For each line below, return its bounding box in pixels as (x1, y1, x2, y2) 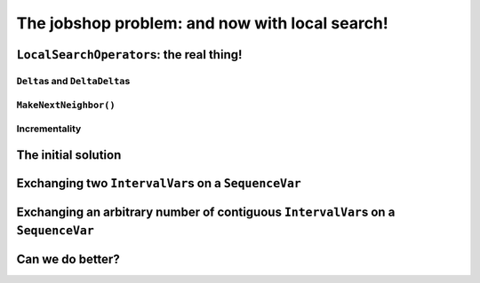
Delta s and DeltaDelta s (16, 75, 131, 87)
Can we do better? (16, 252, 120, 267)
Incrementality (16, 122, 82, 135)
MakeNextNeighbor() (16, 98, 116, 111)
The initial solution (16, 147, 122, 162)
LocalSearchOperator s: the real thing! (16, 47, 243, 62)
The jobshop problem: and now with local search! (16, 13, 388, 33)
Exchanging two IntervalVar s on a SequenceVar (16, 176, 301, 191)
